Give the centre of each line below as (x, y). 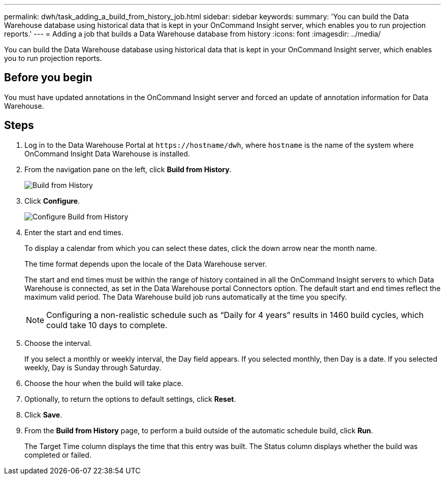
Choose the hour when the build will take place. (104, 383)
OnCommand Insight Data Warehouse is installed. (107, 153)
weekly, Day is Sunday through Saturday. (93, 367)
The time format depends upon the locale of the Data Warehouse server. (146, 264)
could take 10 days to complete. (107, 325)
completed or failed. (58, 455)
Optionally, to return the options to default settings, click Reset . (130, 399)
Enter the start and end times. (74, 232)
